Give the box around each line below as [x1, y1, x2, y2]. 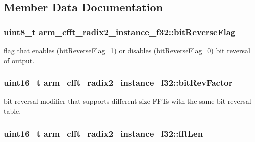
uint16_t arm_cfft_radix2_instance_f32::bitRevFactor [4, 76, 233, 89]
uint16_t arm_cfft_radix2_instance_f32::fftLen [4, 127, 203, 139]
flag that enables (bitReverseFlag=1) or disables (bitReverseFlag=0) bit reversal [4, 45, 250, 55]
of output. [4, 55, 35, 65]
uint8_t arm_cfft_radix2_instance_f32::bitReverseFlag [4, 25, 236, 38]
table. [4, 106, 21, 116]
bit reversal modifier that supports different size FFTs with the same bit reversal [4, 96, 251, 106]
